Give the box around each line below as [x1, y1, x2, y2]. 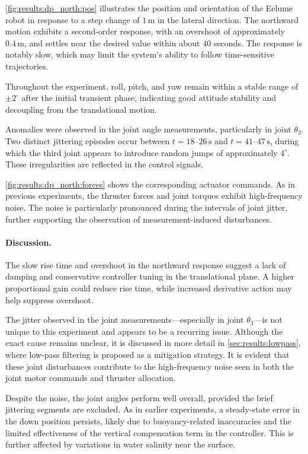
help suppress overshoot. [5, 293, 94, 306]
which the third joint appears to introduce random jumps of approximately [5, 146, 278, 158]
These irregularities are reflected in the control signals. [5, 158, 203, 170]
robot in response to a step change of [5, 13, 140, 26]
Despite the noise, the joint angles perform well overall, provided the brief [5, 391, 273, 404]
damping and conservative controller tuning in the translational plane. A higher [5, 270, 294, 282]
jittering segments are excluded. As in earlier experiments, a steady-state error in [5, 403, 300, 415]
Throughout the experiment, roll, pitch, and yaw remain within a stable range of [5, 80, 299, 92]
